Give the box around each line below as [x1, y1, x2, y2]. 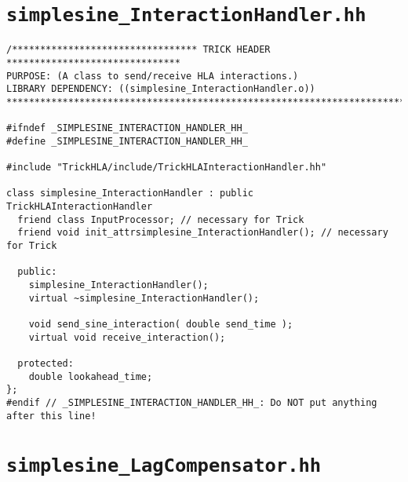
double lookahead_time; [28, 371, 153, 382]
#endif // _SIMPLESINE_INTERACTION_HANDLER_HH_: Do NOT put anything [6, 396, 377, 408]
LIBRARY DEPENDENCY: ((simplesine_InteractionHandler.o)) [6, 83, 315, 95]
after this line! [6, 410, 97, 422]
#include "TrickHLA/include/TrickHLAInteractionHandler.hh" [6, 162, 327, 173]
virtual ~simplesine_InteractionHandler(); [28, 292, 260, 304]
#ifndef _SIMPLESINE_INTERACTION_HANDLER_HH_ [6, 122, 248, 134]
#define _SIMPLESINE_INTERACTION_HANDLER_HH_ [6, 135, 248, 147]
